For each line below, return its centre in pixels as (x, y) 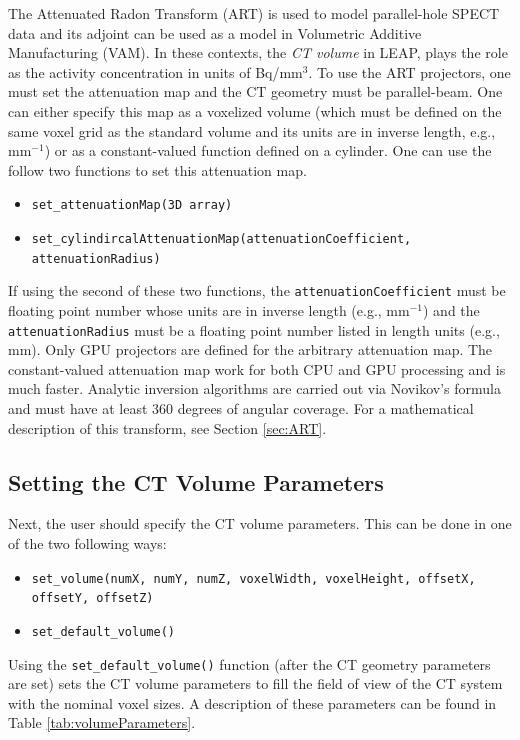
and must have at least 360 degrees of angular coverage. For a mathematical (241, 408)
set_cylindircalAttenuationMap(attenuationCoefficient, (221, 239)
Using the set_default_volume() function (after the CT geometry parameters (249, 663)
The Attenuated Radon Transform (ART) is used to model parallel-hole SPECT (254, 13)
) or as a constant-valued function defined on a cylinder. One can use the (268, 150)
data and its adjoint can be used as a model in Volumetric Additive (215, 32)
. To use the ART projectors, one (409, 71)
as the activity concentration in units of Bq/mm (155, 71)
